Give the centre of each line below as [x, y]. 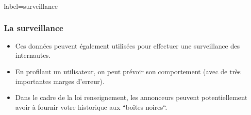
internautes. [33, 55]
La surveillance [34, 27]
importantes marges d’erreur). [60, 81]
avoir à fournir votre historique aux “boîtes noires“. [91, 107]
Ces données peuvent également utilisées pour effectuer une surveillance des [127, 45]
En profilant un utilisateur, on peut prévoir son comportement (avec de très [128, 71]
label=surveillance [31, 6]
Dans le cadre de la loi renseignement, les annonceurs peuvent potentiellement [131, 97]
